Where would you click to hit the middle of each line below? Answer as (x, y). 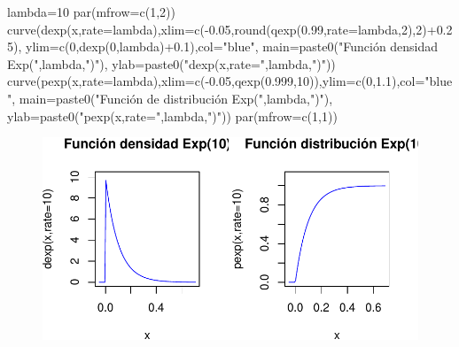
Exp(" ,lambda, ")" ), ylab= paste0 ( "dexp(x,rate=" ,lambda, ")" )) (171, 63)
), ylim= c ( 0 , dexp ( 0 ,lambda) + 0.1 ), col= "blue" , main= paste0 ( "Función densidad (226, 46)
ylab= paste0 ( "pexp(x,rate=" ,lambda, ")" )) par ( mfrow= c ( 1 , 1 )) (172, 116)
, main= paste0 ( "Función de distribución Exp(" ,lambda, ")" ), (172, 98)
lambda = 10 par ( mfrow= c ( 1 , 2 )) (91, 12)
